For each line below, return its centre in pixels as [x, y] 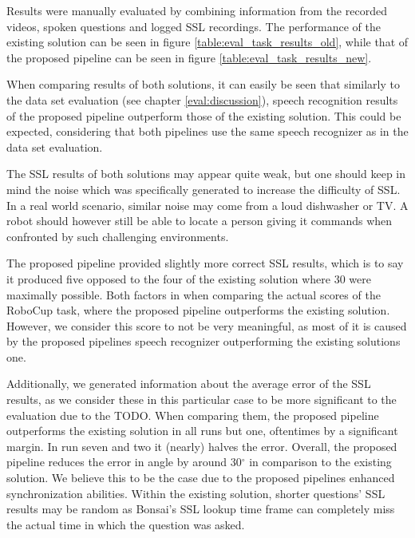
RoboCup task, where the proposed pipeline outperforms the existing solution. [198, 310]
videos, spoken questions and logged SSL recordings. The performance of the [194, 26]
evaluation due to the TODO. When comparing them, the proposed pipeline [193, 415]
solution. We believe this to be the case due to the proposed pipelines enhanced [201, 478]
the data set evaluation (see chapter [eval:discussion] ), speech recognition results [202, 99]
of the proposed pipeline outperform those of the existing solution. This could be [204, 115]
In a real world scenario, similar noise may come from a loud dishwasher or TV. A [207, 205]
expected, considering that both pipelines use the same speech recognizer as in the [207, 131]
